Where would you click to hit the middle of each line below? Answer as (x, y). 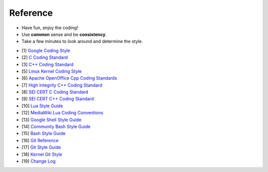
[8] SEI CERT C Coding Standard (55, 92)
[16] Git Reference (40, 140)
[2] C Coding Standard (45, 57)
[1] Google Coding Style (46, 50)
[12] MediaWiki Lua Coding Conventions (63, 113)
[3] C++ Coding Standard (48, 64)
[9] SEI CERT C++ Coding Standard (58, 99)
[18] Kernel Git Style (42, 154)
